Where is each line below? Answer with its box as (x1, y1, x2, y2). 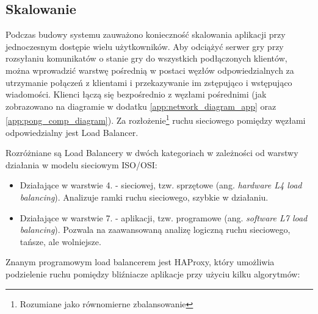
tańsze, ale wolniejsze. (20, 235, 101, 248)
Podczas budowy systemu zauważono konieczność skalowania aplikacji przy (5, 28, 286, 41)
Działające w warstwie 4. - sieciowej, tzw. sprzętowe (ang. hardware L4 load (20, 179, 302, 191)
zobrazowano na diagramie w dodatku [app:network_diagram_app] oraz (5, 99, 276, 112)
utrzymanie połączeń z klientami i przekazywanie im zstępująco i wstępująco (5, 76, 292, 88)
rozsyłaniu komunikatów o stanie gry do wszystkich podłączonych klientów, (5, 52, 287, 65)
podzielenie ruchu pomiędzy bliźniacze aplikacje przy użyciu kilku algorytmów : (5, 267, 300, 280)
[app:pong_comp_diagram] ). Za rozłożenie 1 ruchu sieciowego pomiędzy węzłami (5, 112, 306, 127)
